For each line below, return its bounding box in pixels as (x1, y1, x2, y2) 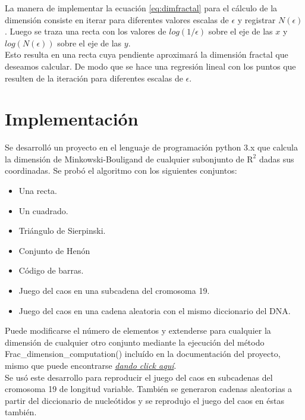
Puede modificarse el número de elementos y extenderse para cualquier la (5, 324, 271, 337)
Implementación (5, 106, 139, 131)
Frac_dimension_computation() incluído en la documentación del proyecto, (5, 347, 281, 360)
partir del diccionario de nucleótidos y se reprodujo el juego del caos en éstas (5, 394, 284, 406)
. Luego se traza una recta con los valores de (5, 25, 166, 37)
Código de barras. (18, 264, 84, 277)
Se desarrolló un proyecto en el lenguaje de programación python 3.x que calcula (5, 141, 298, 153)
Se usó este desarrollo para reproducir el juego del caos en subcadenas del (5, 371, 273, 383)
